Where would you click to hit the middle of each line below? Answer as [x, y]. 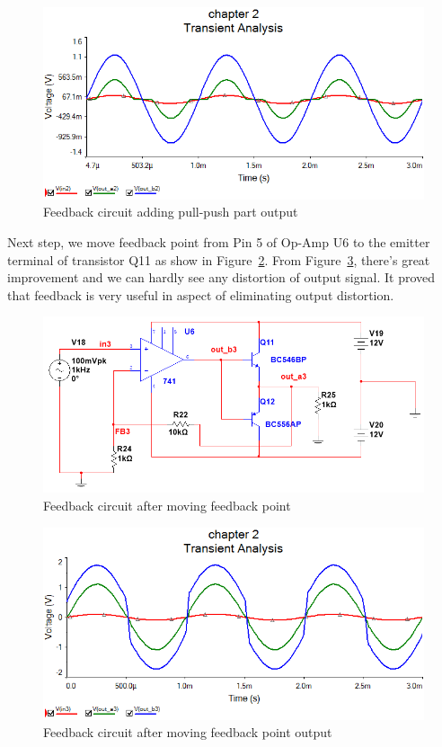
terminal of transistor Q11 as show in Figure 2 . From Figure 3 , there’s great [219, 259]
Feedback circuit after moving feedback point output [188, 732]
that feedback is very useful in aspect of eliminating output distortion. [201, 294]
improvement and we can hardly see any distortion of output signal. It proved [221, 277]
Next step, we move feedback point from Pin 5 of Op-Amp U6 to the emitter [219, 242]
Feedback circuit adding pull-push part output [171, 212]
